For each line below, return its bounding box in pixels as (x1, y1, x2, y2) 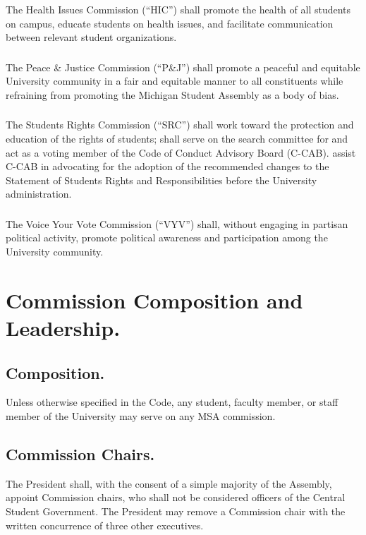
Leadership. (6, 313, 121, 342)
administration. (6, 186, 72, 201)
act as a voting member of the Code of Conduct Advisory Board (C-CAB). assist (6, 145, 356, 160)
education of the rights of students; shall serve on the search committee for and (6, 131, 348, 145)
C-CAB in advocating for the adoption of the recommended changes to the (6, 159, 329, 174)
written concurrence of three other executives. (6, 517, 204, 532)
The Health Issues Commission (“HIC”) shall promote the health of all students (6, 1, 351, 16)
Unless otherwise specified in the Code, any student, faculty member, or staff (6, 395, 338, 409)
